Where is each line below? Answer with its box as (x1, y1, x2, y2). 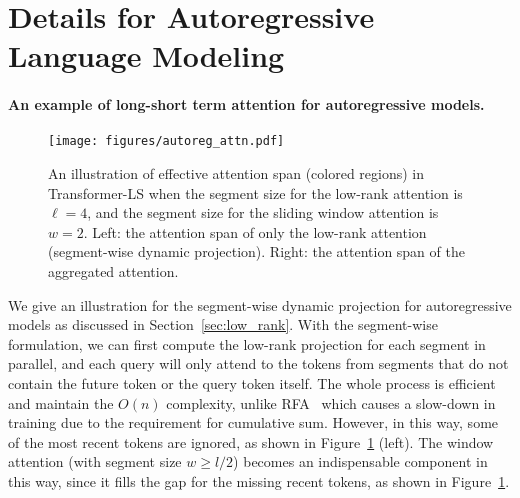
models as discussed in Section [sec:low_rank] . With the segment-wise (8, 314, 438, 335)
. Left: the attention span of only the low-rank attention (83, 221, 427, 242)
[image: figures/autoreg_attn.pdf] (48, 134, 285, 149)
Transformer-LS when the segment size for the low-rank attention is (48, 182, 463, 203)
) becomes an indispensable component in (233, 451, 488, 472)
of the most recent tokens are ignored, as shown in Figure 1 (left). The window (8, 431, 494, 452)
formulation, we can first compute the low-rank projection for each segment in (8, 333, 486, 354)
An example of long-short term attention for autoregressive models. (8, 94, 485, 115)
